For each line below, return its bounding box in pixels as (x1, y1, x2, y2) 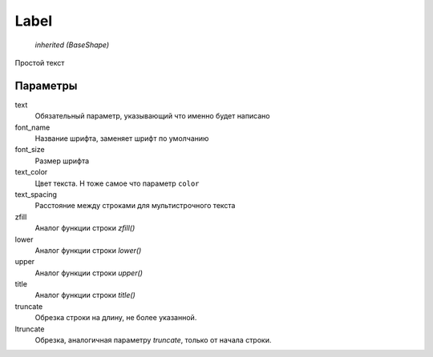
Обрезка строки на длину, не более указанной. (34, 313, 197, 323)
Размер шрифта (34, 156, 90, 166)
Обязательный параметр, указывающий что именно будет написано (34, 111, 270, 121)
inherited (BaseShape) (34, 40, 110, 50)
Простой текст (14, 58, 65, 67)
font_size (14, 145, 45, 154)
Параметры (14, 78, 78, 92)
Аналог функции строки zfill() (34, 223, 136, 233)
